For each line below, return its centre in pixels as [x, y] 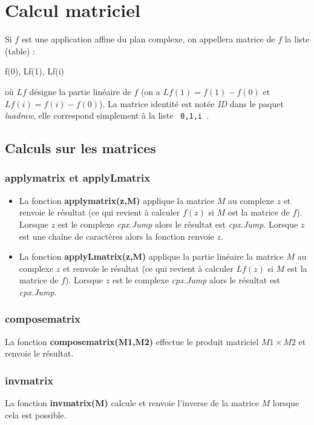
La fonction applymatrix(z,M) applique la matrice [117, 200]
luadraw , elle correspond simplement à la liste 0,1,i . [107, 115]
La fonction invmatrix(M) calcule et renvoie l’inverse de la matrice [132, 403]
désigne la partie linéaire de [80, 91]
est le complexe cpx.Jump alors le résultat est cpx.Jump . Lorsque [178, 224]
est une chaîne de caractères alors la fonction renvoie [116, 236]
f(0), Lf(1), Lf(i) [35, 71]
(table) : [20, 51]
